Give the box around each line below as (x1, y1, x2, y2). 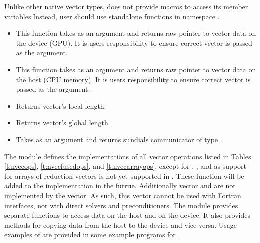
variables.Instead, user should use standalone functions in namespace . (4, 11, 220, 21)
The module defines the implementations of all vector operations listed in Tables (4, 151, 251, 161)
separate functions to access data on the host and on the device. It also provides (4, 210, 250, 220)
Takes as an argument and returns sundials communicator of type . (16, 134, 222, 144)
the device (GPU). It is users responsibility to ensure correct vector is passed (16, 37, 252, 48)
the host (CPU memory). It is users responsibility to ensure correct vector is (16, 74, 251, 84)
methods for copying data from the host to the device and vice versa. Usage (4, 219, 237, 230)
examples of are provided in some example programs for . (4, 229, 180, 240)
